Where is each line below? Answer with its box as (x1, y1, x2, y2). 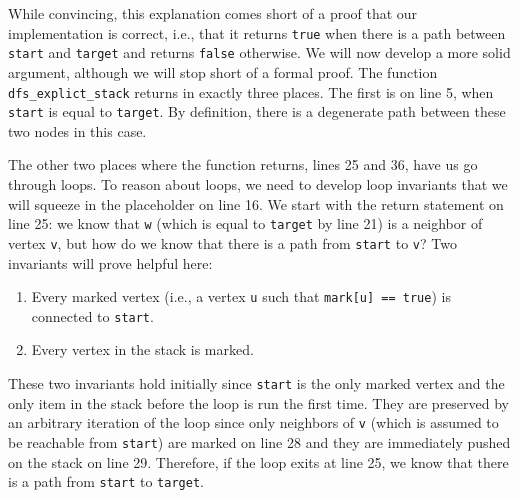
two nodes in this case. (8, 120, 147, 141)
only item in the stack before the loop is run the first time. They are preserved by (8, 392, 510, 413)
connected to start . (31, 305, 154, 326)
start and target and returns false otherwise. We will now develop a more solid (8, 42, 511, 63)
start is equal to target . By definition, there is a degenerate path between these (8, 101, 506, 122)
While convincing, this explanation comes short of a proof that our (8, 3, 418, 23)
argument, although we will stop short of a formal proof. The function (8, 61, 438, 82)
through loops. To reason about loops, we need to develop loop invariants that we (8, 174, 508, 194)
